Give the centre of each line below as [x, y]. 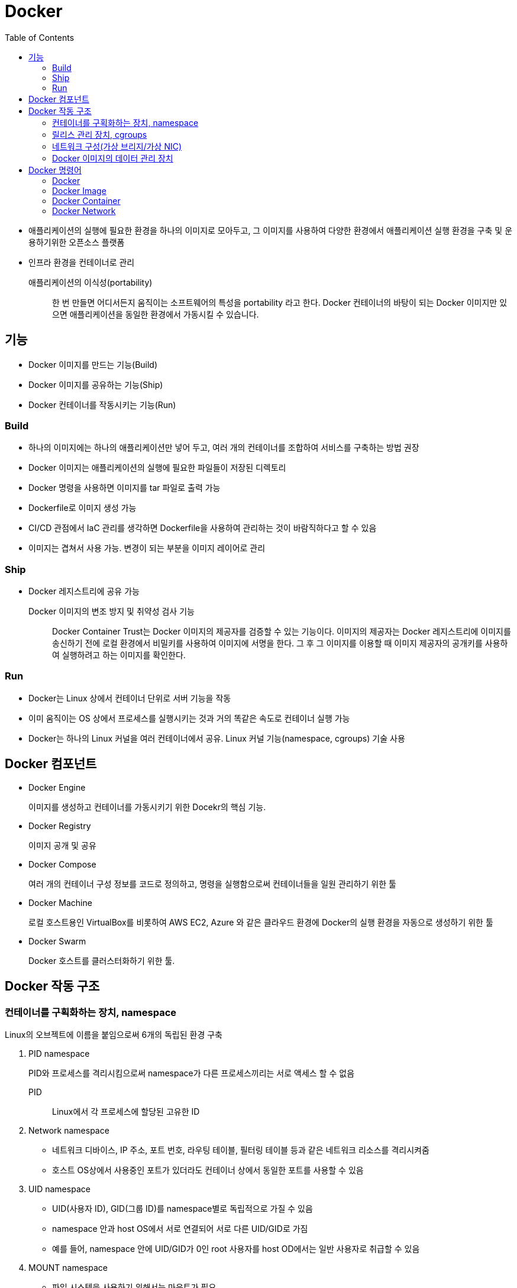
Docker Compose [62, 864]
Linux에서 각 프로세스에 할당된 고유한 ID [126, 1111]
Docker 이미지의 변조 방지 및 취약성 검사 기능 [112, 611]
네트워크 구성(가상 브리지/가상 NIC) [117, 146]
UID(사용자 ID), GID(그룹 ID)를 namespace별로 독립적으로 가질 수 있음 [182, 1208]
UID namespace [59, 1189]
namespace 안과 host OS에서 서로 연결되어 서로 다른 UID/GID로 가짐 [180, 1228]
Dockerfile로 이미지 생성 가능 [83, 508]
